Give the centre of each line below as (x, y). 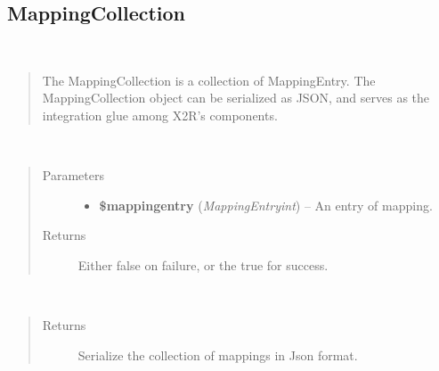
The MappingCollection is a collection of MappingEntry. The (209, 80)
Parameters (73, 175)
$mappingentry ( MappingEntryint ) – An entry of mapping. (266, 205)
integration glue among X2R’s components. (160, 115)
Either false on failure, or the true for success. (203, 264)
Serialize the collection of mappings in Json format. (218, 355)
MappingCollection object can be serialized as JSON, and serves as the (236, 98)
